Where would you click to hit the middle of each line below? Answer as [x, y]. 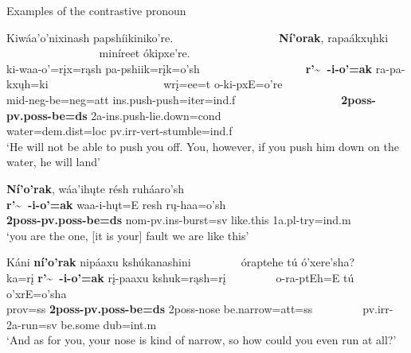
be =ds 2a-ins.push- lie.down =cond [136, 115]
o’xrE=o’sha [37, 293]
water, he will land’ [53, 162]
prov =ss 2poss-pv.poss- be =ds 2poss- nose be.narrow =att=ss [160, 309]
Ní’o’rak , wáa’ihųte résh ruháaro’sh [95, 188]
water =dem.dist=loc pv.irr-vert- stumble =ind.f [119, 131]
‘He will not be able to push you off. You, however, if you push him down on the [203, 146]
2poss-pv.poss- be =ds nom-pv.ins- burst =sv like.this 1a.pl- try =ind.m [179, 220]
